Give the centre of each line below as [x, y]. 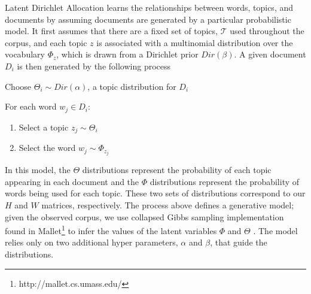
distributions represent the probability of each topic [177, 170]
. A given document [270, 54]
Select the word [47, 148]
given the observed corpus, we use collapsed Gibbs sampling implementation [144, 216]
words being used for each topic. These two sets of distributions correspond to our [155, 193]
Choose [18, 86]
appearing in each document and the [72, 181]
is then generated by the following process [94, 66]
